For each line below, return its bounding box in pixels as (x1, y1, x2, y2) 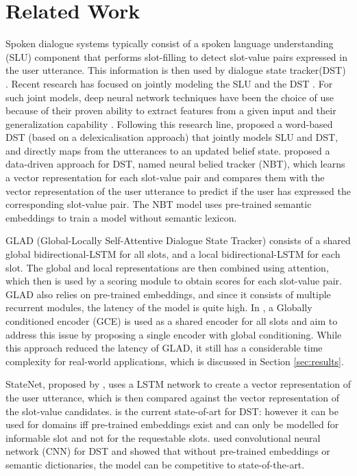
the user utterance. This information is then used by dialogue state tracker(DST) (5, 63, 346, 77)
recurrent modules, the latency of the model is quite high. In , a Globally (5, 300, 312, 315)
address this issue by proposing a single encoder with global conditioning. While (5, 327, 342, 341)
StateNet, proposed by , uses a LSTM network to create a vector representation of (5, 377, 351, 391)
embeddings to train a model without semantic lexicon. (5, 210, 237, 224)
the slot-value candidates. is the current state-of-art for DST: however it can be (5, 404, 339, 418)
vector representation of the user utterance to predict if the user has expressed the (5, 183, 351, 198)
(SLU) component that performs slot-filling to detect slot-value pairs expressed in (5, 49, 347, 64)
